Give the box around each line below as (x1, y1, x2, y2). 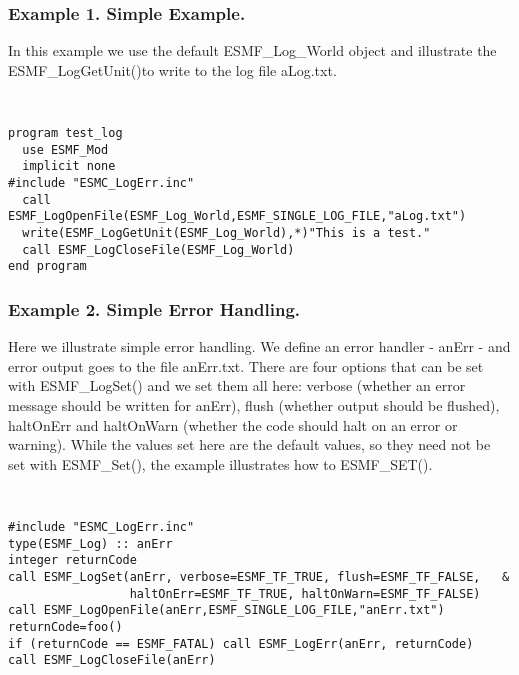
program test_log (8, 126, 123, 141)
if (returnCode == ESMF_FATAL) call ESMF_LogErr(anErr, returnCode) (8, 636, 474, 651)
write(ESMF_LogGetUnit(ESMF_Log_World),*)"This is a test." (22, 226, 431, 240)
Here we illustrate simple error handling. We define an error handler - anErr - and (8, 336, 511, 357)
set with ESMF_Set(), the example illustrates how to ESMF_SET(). (8, 453, 433, 474)
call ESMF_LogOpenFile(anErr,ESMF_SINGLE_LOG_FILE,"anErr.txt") (8, 603, 445, 618)
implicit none (22, 159, 116, 174)
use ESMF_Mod (22, 142, 109, 157)
